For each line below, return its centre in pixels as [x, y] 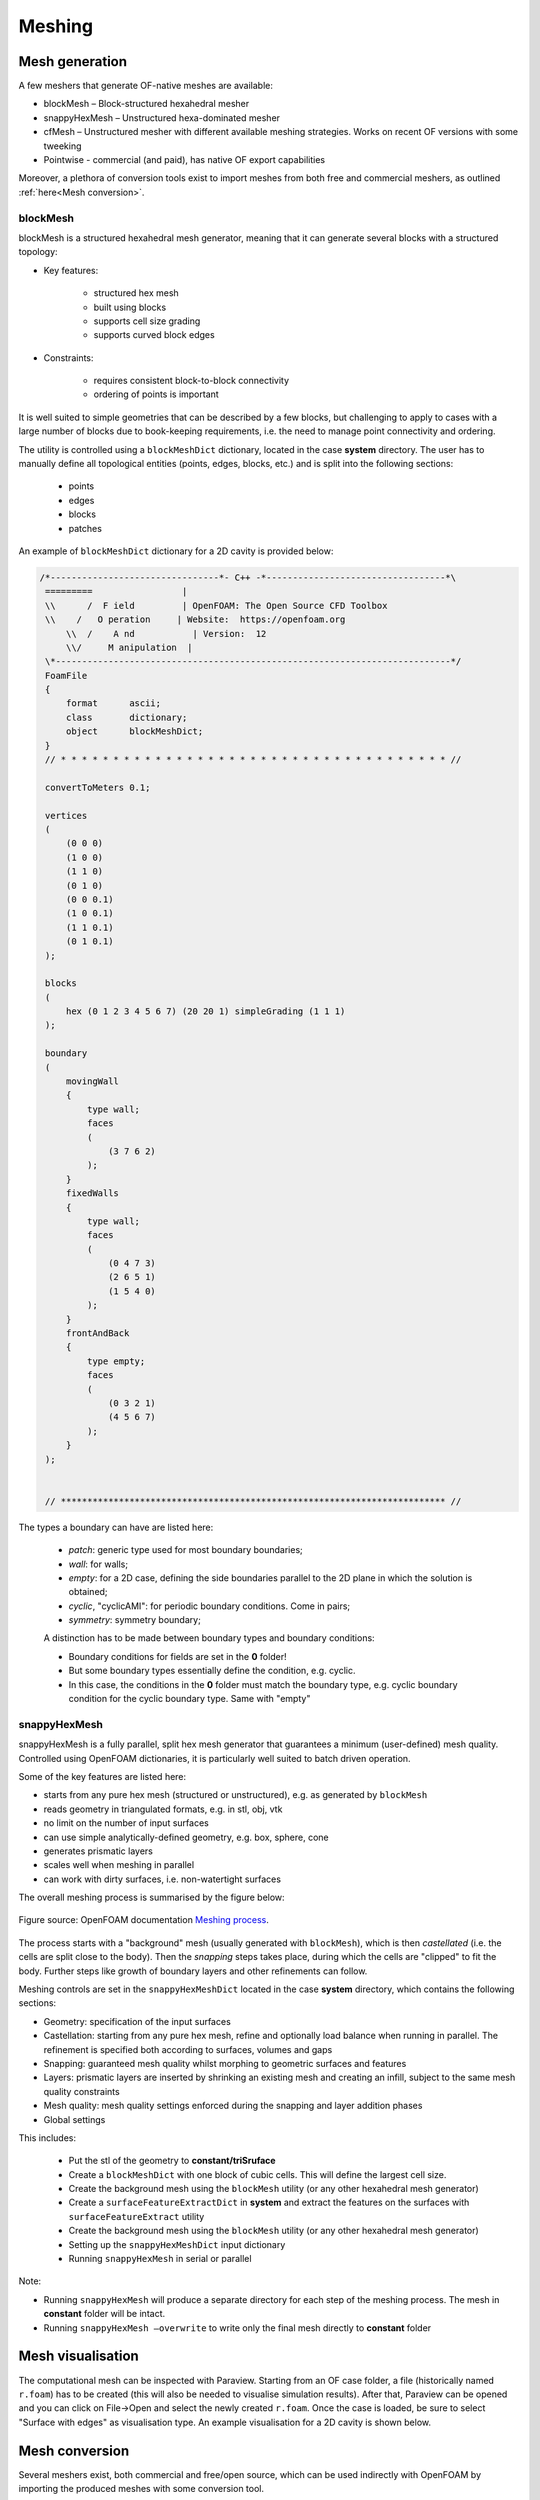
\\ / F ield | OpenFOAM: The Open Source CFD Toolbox [216, 605]
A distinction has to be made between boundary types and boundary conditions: [209, 1638]
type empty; [116, 1361]
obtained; [88, 1592]
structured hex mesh [136, 293]
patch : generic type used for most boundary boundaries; [186, 1550]
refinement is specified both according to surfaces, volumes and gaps [188, 2049]
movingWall [92, 1081]
